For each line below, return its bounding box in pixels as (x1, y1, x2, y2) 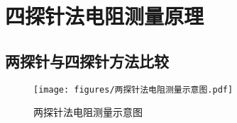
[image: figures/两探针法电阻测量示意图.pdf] (33, 84, 233, 95)
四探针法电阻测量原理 (5, 1, 204, 30)
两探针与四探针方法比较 (5, 49, 169, 71)
